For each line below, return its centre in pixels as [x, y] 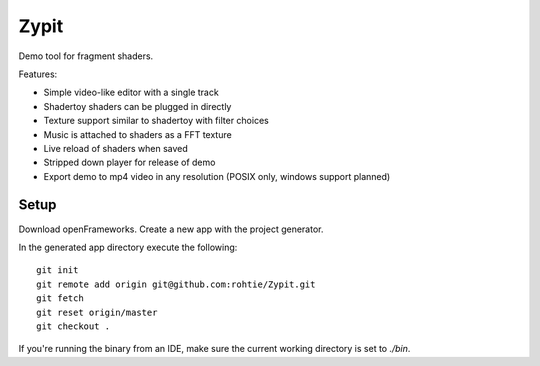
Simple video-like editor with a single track [131, 92]
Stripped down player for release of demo [129, 162]
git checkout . [73, 326]
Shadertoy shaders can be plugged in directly [137, 106]
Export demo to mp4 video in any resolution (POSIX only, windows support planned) [217, 176]
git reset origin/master [97, 312]
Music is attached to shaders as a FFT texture [137, 134]
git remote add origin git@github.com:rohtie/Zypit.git [176, 284]
